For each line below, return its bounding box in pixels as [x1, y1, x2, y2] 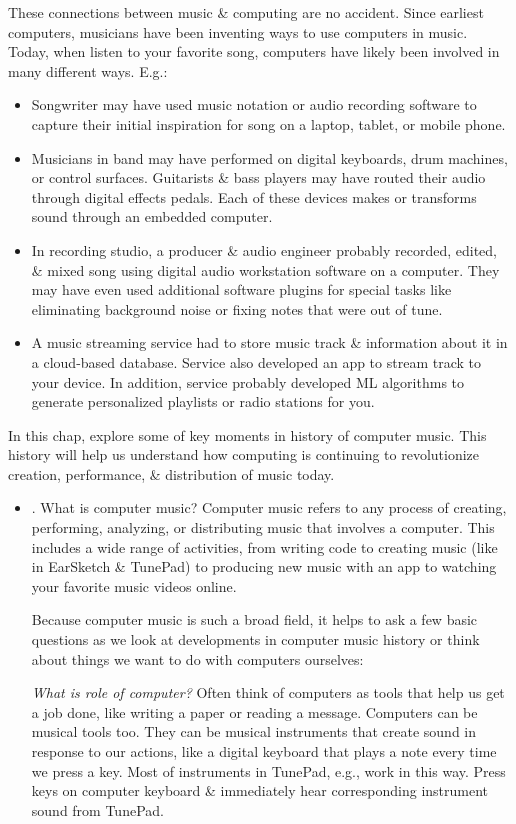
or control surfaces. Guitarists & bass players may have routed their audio [31, 167, 486, 188]
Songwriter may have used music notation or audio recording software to [31, 94, 477, 115]
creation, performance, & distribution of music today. [8, 463, 335, 484]
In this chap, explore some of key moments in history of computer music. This [8, 424, 487, 445]
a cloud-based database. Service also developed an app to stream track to [31, 351, 481, 372]
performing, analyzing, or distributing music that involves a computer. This [31, 517, 495, 538]
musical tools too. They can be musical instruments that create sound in [31, 721, 477, 742]
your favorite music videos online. [31, 575, 237, 596]
